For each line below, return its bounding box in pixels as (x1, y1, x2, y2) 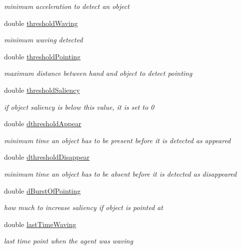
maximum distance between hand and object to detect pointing (4, 68, 193, 78)
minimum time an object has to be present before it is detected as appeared (4, 135, 231, 145)
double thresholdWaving (4, 17, 78, 28)
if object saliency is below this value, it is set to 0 (4, 101, 154, 112)
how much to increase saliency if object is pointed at (4, 202, 163, 213)
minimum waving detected (4, 34, 83, 45)
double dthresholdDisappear (4, 152, 90, 162)
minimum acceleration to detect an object (4, 1, 130, 11)
